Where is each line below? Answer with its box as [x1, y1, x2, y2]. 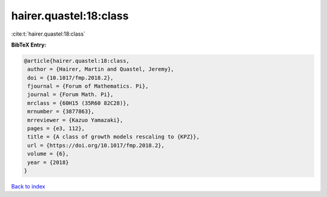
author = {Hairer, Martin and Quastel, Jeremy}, [27, 66, 174, 73]
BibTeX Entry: [11, 41, 47, 48]
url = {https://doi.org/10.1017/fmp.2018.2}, [27, 142, 165, 149]
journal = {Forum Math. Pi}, [27, 91, 114, 98]
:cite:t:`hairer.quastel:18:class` [11, 30, 86, 37]
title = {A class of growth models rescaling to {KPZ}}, [27, 134, 200, 140]
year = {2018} [27, 159, 69, 166]
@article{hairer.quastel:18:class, [24, 57, 130, 64]
